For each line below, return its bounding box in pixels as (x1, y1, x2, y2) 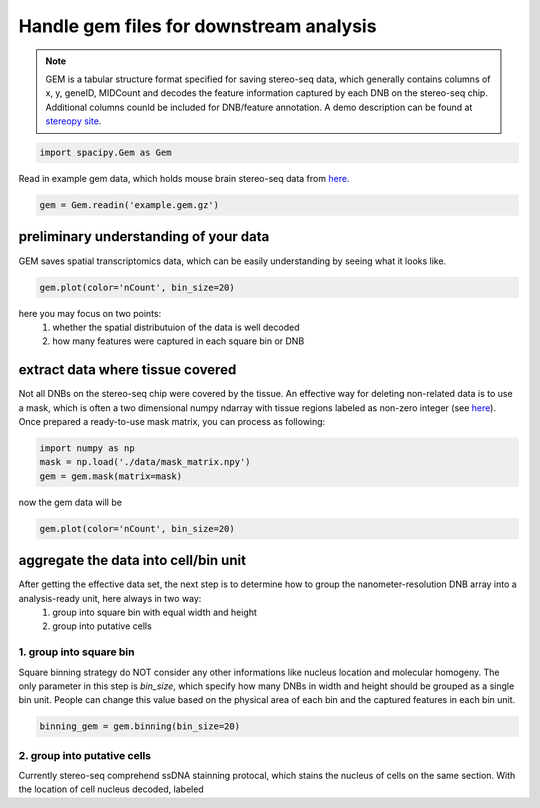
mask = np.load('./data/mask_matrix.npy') (39, 456, 251, 468)
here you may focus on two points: (18, 307, 162, 319)
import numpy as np (39, 442, 135, 454)
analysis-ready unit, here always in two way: (18, 592, 202, 604)
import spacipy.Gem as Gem (39, 147, 172, 159)
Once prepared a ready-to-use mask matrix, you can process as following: (18, 416, 326, 427)
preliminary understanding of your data (18, 228, 270, 245)
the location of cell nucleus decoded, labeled (18, 783, 204, 795)
